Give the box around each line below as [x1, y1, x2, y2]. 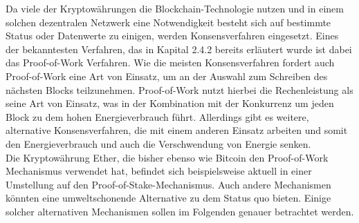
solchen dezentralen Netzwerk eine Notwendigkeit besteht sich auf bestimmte [6, 14, 331, 29]
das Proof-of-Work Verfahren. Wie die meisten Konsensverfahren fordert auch [6, 55, 335, 70]
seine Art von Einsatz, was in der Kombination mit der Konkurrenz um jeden [6, 96, 334, 110]
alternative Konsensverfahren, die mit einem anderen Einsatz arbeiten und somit [6, 123, 348, 137]
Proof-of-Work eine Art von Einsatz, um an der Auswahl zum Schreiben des [6, 68, 328, 83]
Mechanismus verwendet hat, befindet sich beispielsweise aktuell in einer [6, 164, 312, 178]
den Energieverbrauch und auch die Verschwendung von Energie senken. [6, 136, 311, 151]
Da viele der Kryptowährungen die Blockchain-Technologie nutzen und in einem [6, 1, 344, 15]
